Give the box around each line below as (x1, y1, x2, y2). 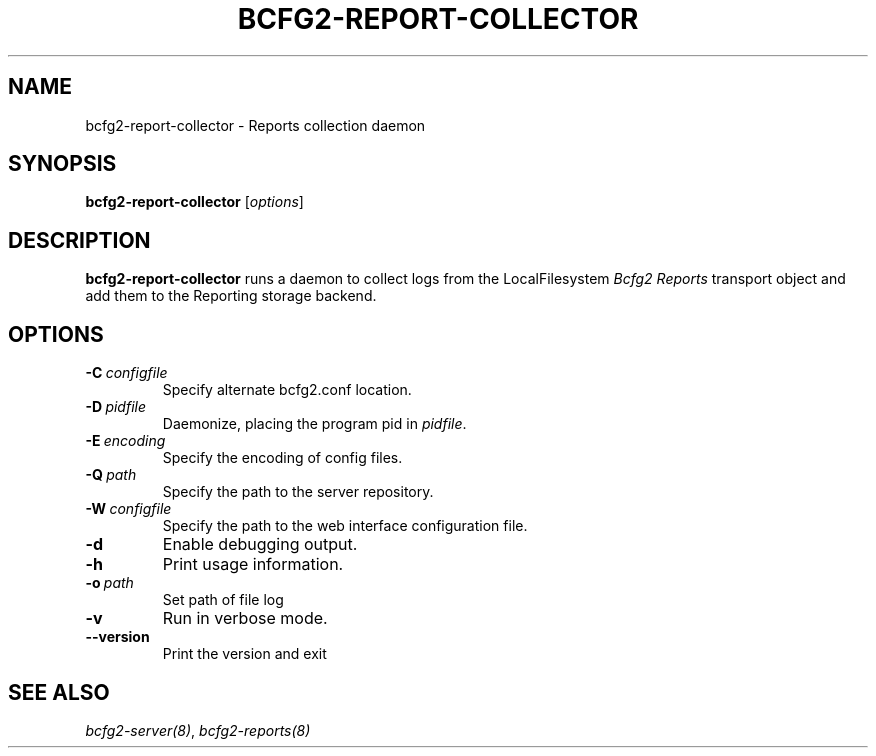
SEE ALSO (8, 679, 110, 705)
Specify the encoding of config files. (162, 449, 403, 467)
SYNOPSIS (8, 151, 117, 177)
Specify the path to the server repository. (162, 483, 434, 501)
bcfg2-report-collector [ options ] (85, 193, 304, 211)
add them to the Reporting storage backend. (85, 287, 377, 305)
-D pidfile (85, 398, 147, 416)
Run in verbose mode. (162, 608, 328, 629)
